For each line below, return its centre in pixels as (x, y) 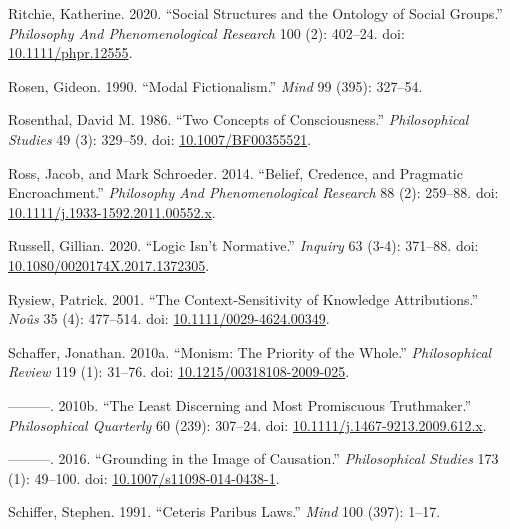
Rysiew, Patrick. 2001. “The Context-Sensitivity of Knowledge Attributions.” (243, 298)
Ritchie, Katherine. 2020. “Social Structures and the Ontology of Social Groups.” (255, 13)
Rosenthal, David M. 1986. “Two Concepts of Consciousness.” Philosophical (238, 119)
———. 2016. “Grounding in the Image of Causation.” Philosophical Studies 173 (253, 458)
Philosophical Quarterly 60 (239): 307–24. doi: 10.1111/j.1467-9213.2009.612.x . (247, 424)
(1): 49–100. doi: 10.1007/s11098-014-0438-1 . (144, 477)
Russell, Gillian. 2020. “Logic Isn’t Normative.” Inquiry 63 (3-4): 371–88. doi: (243, 245)
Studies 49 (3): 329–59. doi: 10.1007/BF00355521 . (160, 138)
